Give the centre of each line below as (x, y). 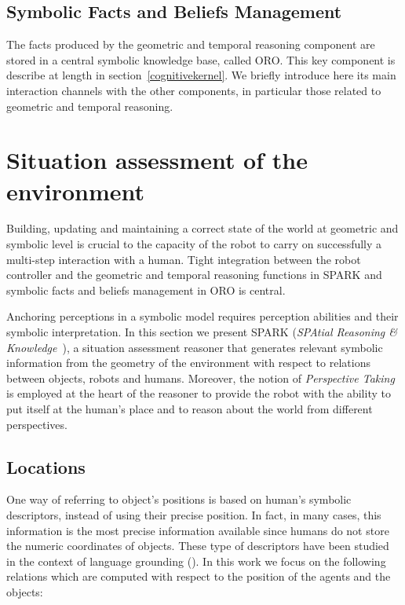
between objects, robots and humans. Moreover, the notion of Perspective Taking (201, 378)
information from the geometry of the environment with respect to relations (188, 363)
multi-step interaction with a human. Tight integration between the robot (184, 259)
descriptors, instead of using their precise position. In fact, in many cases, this (194, 515)
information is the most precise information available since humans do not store (198, 530)
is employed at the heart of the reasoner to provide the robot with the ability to (199, 393)
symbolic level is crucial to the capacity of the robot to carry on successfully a (194, 244)
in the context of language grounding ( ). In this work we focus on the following (196, 561)
